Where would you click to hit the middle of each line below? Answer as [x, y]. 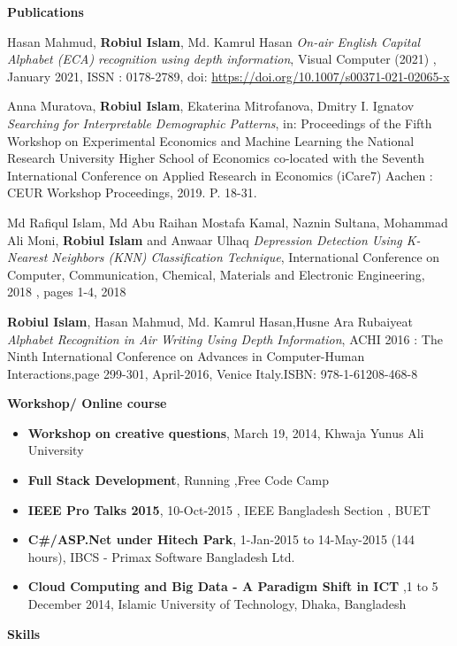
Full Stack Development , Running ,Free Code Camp [178, 480]
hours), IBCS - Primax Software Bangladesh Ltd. [161, 556]
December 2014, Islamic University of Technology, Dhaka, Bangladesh [217, 604]
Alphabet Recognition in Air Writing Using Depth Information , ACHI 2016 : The [225, 338]
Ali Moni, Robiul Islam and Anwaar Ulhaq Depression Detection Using [205, 239]
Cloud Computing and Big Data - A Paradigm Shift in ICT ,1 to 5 [233, 586]
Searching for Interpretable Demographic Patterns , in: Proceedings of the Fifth [220, 123]
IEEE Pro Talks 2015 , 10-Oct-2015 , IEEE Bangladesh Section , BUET [229, 509]
